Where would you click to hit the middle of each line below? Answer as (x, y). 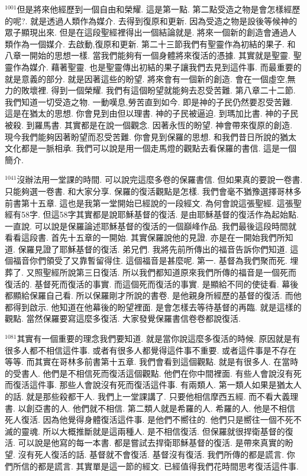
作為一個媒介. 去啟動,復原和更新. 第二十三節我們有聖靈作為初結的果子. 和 (154, 43)
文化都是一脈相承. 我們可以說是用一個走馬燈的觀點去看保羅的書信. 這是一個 (151, 148)
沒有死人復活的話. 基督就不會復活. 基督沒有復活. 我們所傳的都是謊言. (151, 454)
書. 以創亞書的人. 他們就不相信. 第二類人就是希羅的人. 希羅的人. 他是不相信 (150, 408)
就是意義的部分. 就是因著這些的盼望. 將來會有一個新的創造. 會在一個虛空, (146, 78)
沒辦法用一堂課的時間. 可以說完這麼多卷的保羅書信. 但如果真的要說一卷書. (160, 179)
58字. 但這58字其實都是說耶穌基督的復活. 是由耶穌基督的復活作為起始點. (160, 214)
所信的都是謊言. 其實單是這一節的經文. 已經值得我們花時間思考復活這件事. (156, 466)
